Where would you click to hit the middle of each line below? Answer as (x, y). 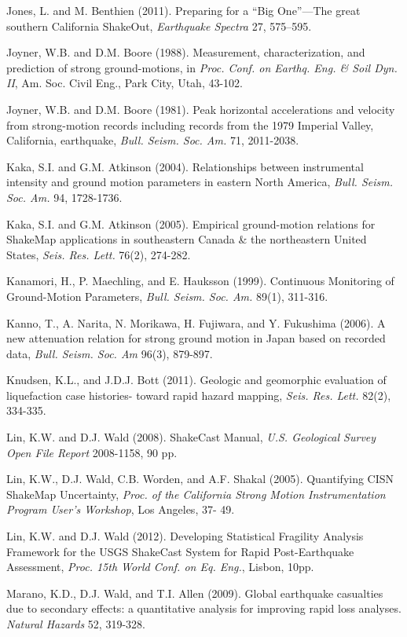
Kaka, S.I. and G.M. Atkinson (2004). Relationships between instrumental (185, 166)
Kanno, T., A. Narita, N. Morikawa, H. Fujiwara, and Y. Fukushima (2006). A (196, 322)
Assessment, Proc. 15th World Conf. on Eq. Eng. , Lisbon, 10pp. (160, 567)
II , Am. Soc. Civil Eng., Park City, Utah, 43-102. (125, 83)
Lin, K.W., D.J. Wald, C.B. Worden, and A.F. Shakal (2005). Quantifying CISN (200, 479)
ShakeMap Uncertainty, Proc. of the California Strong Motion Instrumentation (196, 494)
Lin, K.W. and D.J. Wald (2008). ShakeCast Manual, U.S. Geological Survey (191, 437)
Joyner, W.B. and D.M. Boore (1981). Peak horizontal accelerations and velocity (201, 109)
